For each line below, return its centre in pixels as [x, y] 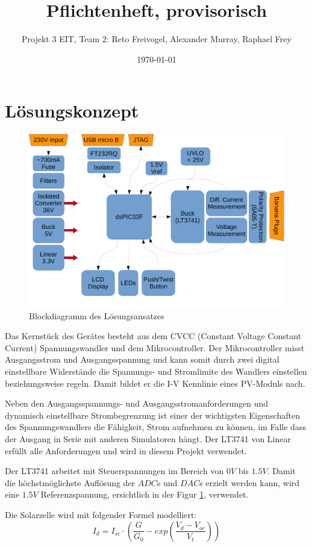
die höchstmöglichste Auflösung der [70, 482]
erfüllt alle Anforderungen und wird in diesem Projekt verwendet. [126, 450]
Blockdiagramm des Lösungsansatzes [97, 315]
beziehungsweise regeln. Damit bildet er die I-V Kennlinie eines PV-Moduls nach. [155, 383]
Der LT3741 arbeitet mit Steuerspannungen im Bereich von [114, 471]
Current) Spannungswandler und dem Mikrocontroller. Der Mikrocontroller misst [155, 347]
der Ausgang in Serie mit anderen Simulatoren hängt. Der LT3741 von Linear [148, 438]
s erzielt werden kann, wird [250, 482]
